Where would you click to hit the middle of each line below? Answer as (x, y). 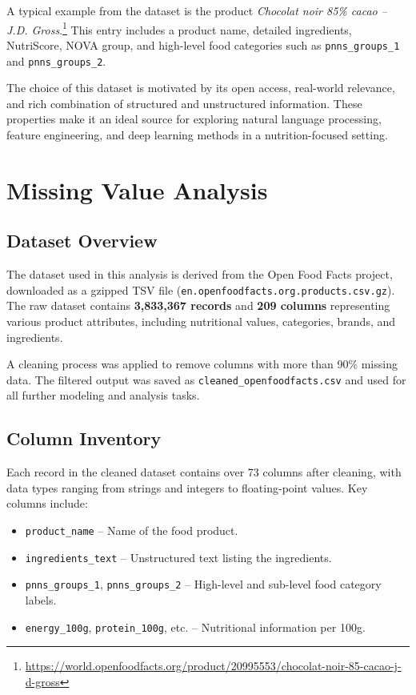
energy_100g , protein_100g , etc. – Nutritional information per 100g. (195, 627)
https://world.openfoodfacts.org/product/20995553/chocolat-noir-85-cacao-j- (213, 666)
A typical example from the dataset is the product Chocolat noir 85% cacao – (197, 10)
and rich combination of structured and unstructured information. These (184, 103)
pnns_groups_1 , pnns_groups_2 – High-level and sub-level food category (203, 584)
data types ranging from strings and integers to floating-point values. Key (187, 487)
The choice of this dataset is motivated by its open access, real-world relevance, (201, 88)
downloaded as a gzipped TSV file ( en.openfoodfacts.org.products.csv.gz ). (201, 289)
